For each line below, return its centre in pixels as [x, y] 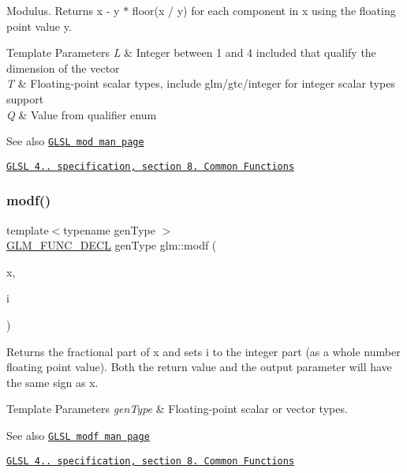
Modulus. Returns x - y [63, 10]
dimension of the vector [63, 68]
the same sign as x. [52, 382]
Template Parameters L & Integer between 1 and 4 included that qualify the [191, 53]
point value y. [39, 26]
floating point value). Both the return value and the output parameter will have [199, 367]
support [25, 98]
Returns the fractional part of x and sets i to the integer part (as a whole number [203, 351]
